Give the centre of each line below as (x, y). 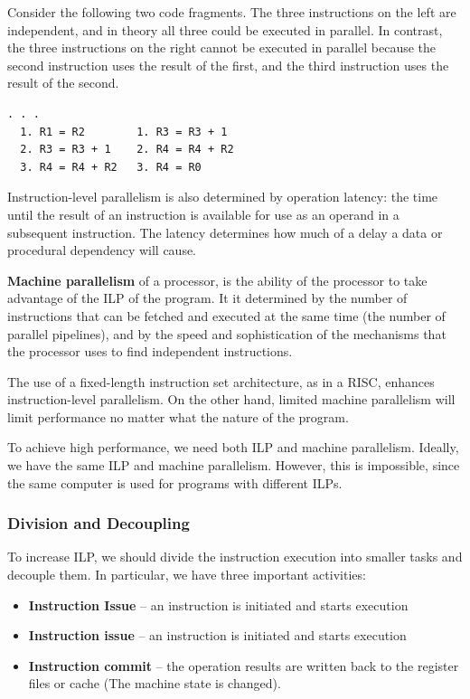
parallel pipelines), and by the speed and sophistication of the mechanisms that (227, 333)
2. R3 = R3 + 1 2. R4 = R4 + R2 (127, 150)
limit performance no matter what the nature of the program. (178, 416)
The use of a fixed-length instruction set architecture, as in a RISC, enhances (221, 381)
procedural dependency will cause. (102, 250)
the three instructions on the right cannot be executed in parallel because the (222, 47)
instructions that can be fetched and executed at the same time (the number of (226, 315)
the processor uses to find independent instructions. (150, 351)
